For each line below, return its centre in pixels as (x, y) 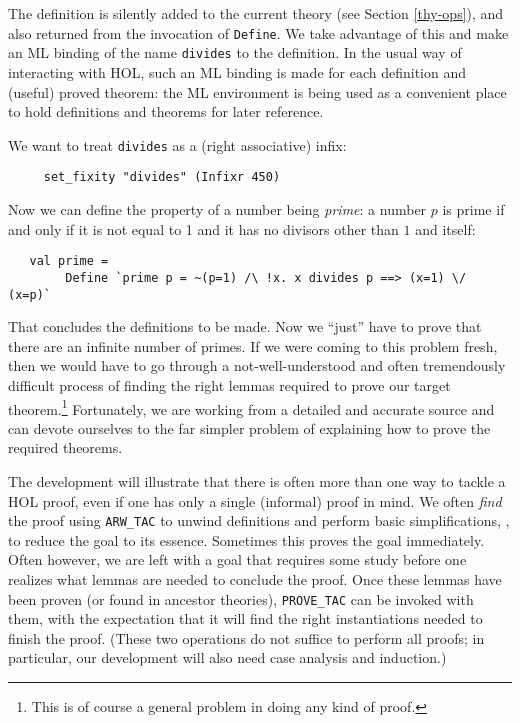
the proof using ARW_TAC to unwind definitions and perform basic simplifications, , (259, 520)
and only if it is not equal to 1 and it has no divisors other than (203, 228)
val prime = (69, 261)
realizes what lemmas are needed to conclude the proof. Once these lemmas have (255, 579)
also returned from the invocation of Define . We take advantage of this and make (258, 32)
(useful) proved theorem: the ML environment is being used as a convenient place (257, 91)
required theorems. (65, 447)
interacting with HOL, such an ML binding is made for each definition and (237, 71)
